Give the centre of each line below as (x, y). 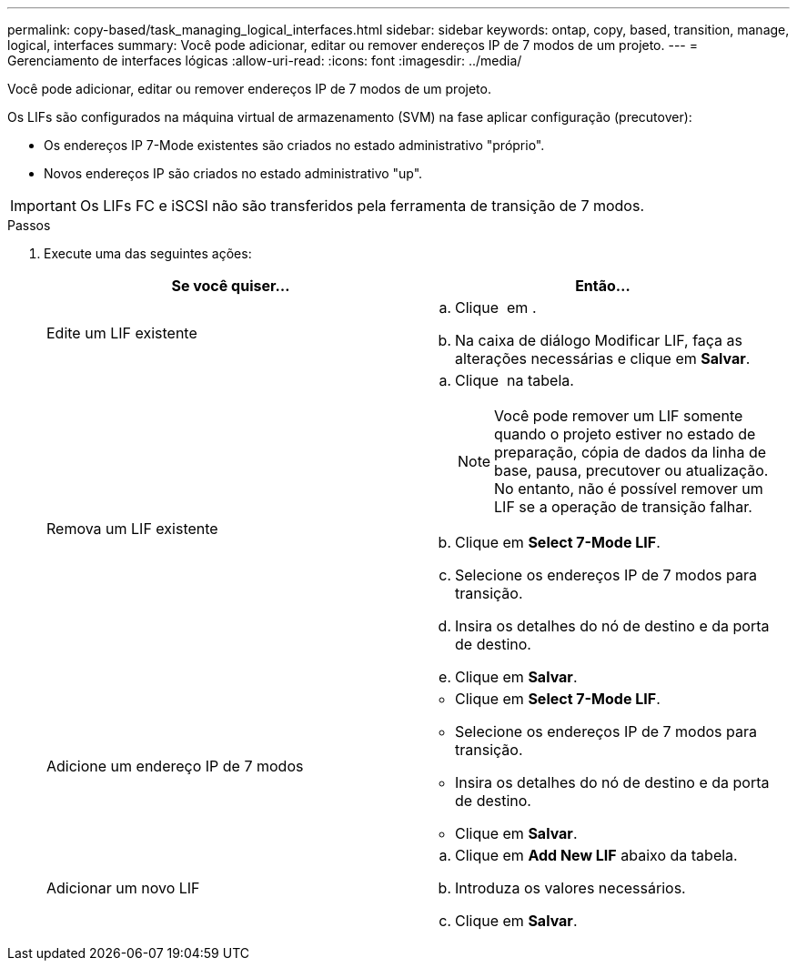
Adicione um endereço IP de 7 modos (175, 766)
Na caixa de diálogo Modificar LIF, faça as (599, 340)
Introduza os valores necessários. (570, 888)
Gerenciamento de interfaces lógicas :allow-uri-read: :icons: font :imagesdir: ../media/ (265, 60)
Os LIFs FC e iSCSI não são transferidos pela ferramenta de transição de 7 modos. (362, 206)
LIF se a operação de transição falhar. (623, 507)
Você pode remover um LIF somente (619, 416)
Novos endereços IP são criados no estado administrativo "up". (233, 173)
